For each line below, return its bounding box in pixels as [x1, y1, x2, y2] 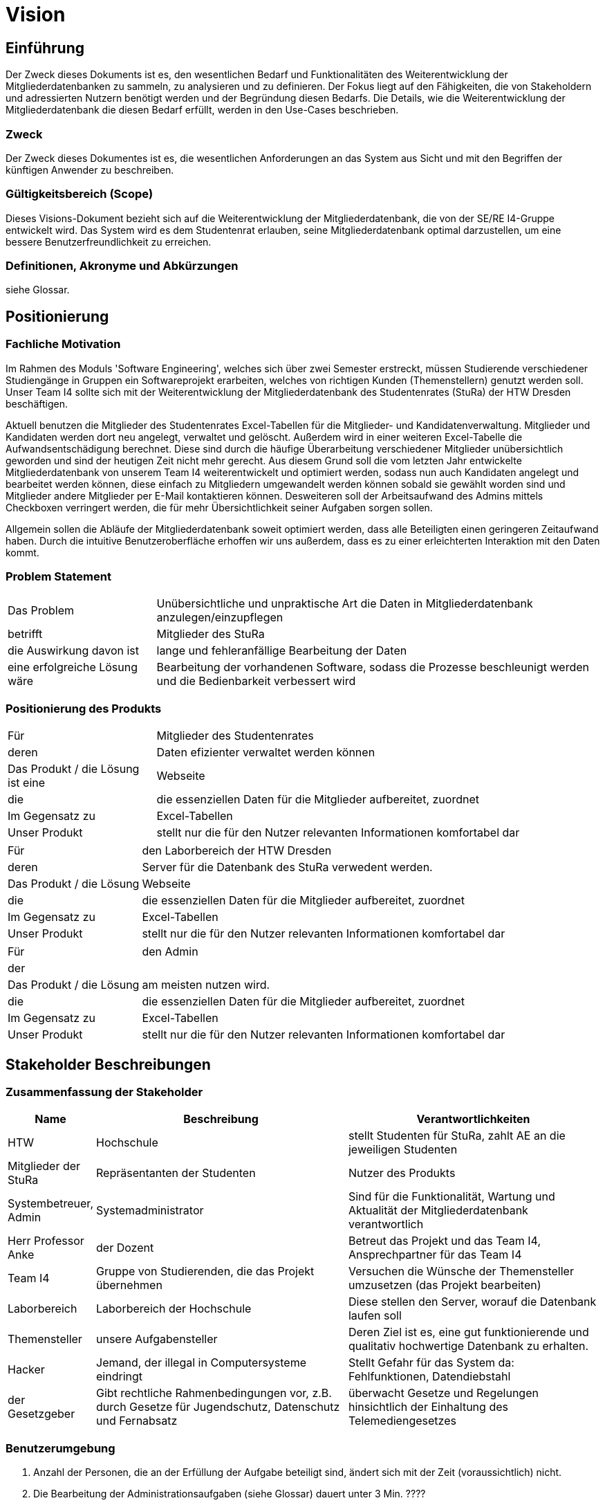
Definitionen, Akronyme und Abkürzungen [6, 259, 239, 273]
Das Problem [8, 603, 75, 618]
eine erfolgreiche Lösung [8, 660, 138, 675]
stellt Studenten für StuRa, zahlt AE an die [348, 1129, 566, 1143]
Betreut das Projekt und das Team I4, [348, 1234, 541, 1248]
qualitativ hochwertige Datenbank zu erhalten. [348, 1339, 589, 1353]
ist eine [8, 776, 46, 790]
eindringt [96, 1369, 143, 1384]
